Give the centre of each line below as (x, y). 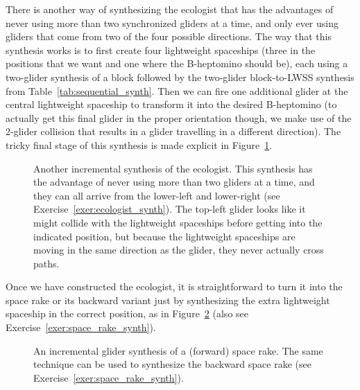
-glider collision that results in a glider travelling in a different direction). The (176, 131)
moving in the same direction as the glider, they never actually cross (179, 250)
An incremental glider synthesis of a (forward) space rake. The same (178, 350)
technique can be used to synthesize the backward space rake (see (172, 364)
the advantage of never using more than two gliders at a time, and (174, 182)
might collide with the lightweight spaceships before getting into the (178, 222)
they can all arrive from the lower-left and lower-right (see (157, 195)
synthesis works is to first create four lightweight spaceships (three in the (161, 50)
